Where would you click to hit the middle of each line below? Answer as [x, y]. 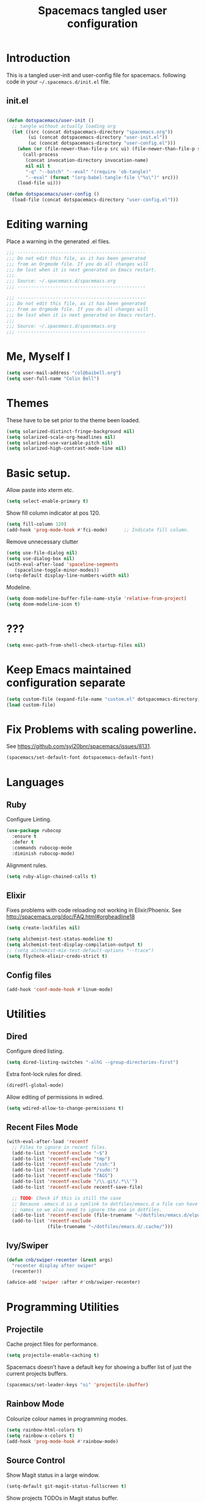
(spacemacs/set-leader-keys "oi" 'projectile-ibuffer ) [77, 1385]
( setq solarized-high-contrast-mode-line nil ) [67, 449]
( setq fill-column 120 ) [37, 525]
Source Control [36, 1460]
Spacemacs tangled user [103, 11]
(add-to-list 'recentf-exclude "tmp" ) [61, 1159]
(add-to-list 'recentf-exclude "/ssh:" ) [64, 1164]
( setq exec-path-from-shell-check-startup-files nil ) [76, 645]
